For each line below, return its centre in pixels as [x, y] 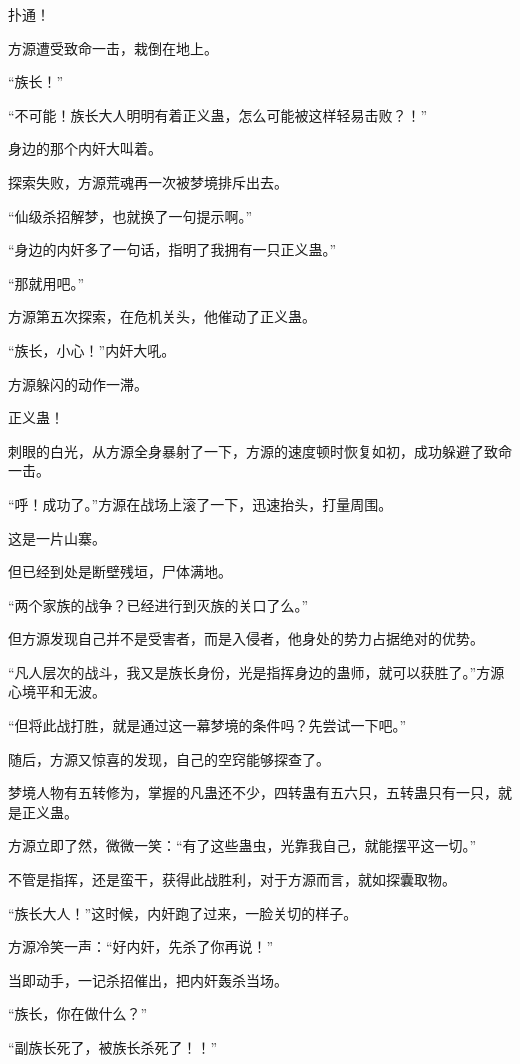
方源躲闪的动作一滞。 [78, 383]
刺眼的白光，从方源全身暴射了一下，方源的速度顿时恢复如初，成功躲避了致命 [260, 450]
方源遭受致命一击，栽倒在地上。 [113, 47]
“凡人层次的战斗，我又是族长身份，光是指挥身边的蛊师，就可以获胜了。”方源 [256, 671]
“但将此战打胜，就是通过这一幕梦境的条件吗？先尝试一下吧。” [207, 725]
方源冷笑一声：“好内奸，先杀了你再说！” [141, 946]
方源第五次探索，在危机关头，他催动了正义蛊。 [162, 316]
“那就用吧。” [46, 282]
